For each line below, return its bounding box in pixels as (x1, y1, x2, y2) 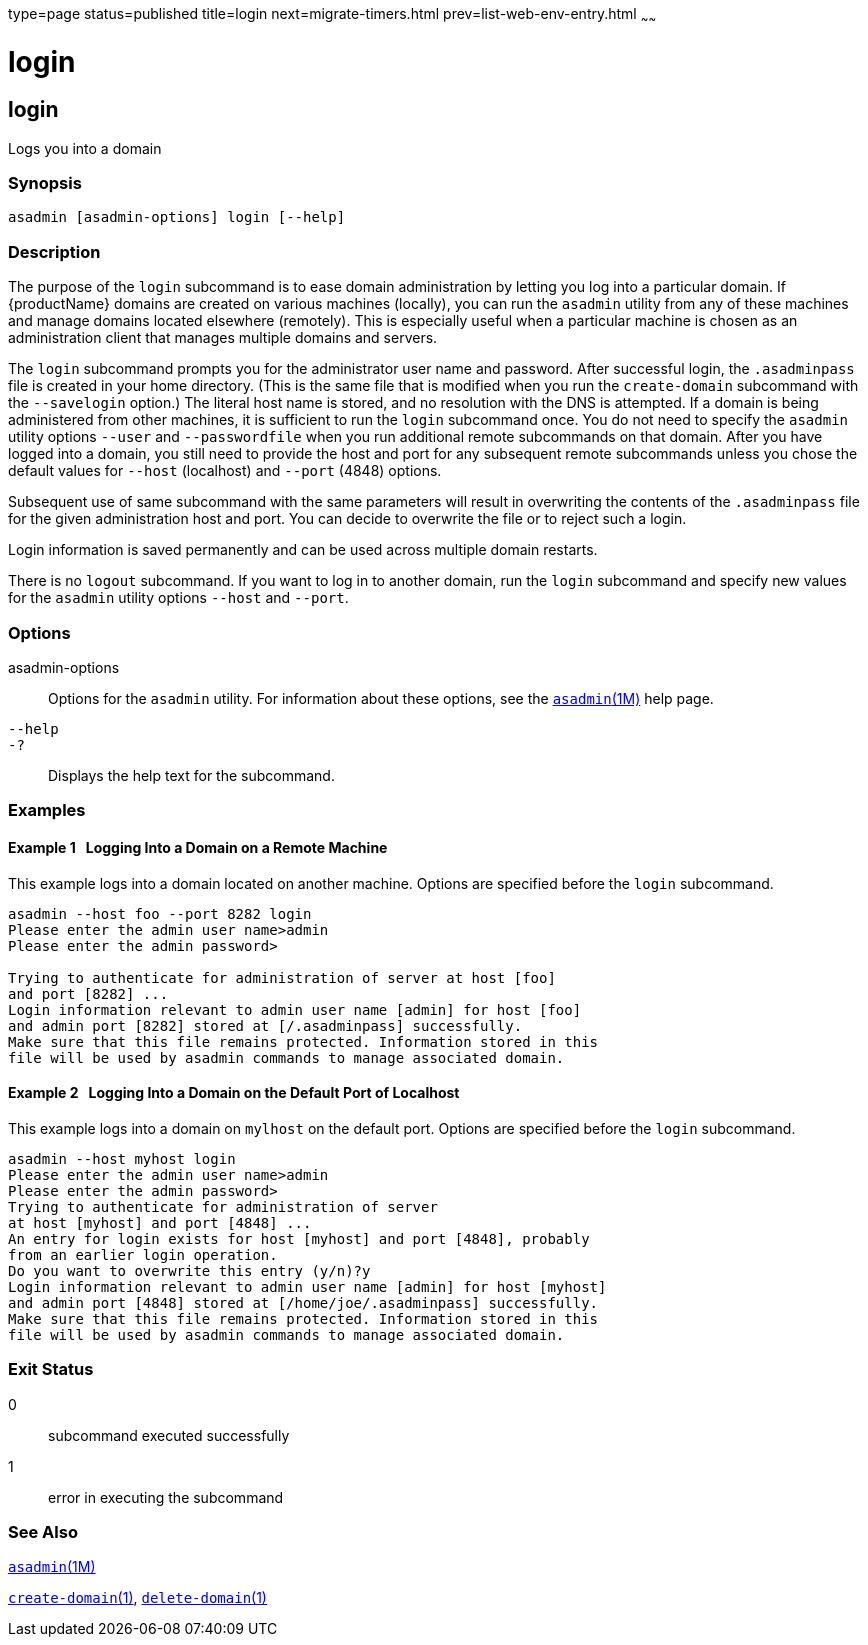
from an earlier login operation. (8, 1246, 278, 1263)
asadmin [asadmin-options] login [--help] (8, 209, 346, 226)
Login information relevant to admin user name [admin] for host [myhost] (8, 1278, 607, 1295)
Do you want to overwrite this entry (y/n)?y (8, 1262, 371, 1279)
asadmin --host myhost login (8, 1150, 236, 1167)
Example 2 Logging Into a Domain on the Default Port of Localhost (8, 1084, 460, 1102)
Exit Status (8, 1359, 94, 1380)
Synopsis (8, 173, 82, 194)
